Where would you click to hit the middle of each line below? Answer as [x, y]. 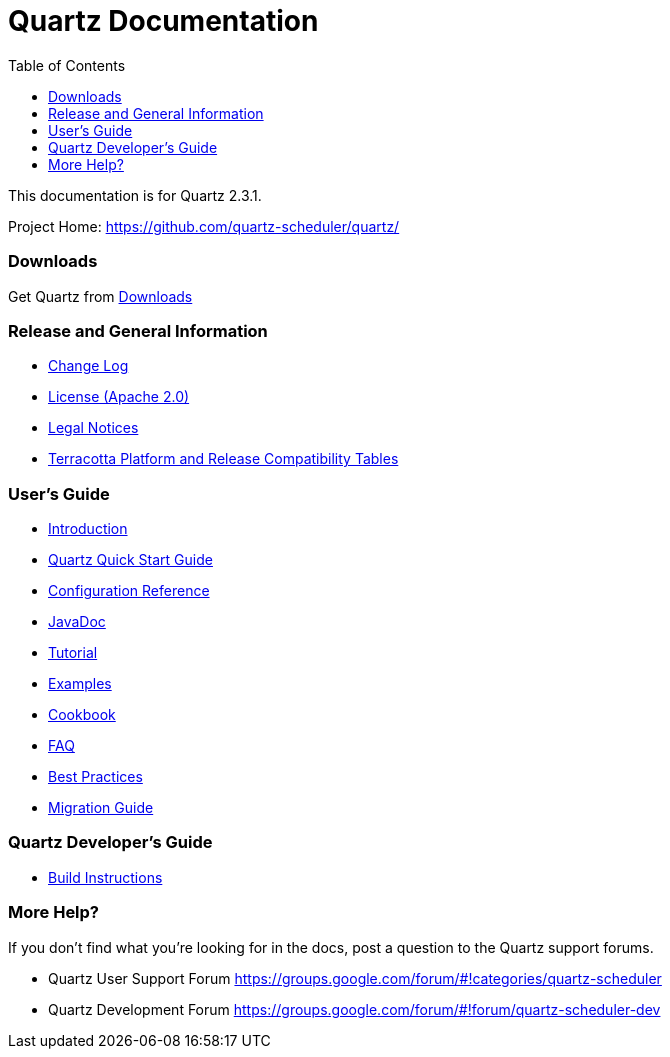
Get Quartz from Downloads [100, 296]
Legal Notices [93, 428]
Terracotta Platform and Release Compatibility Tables [223, 459]
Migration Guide [101, 807]
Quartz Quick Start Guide [130, 559]
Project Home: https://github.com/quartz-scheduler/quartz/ [204, 226]
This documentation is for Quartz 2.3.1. [135, 195]
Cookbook [82, 714]
